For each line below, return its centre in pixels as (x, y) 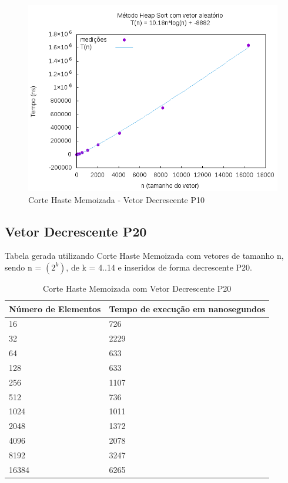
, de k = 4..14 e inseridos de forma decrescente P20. (159, 267)
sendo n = (23, 267)
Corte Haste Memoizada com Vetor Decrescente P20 (137, 288)
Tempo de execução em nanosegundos (187, 308)
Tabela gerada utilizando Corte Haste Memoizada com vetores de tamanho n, (144, 256)
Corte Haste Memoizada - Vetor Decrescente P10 (117, 199)
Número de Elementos (55, 308)
